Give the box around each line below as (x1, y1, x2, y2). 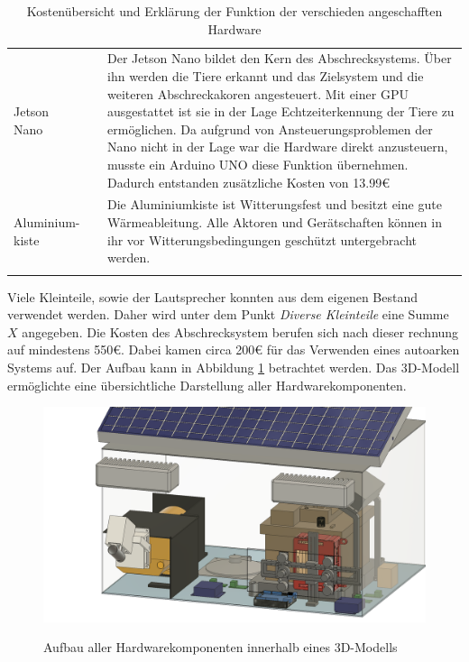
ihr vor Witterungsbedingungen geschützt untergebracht (107, 230, 418, 249)
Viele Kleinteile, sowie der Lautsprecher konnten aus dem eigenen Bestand (7, 287, 418, 306)
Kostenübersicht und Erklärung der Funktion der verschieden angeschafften (26, 2, 443, 20)
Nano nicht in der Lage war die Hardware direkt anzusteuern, (107, 137, 448, 156)
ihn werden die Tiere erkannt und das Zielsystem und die (107, 67, 424, 86)
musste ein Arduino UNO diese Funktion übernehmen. (107, 155, 409, 173)
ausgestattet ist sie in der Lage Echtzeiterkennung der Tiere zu (107, 102, 455, 121)
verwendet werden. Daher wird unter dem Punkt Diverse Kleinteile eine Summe (7, 305, 449, 324)
